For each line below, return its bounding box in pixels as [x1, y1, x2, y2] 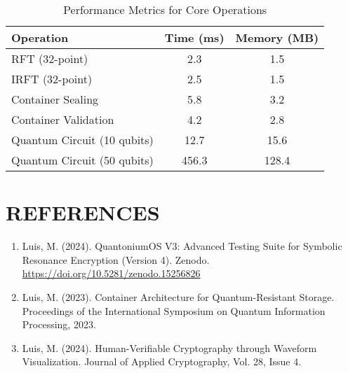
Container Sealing [11, 91, 99, 107]
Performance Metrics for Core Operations [63, 1, 267, 17]
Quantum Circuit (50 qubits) [11, 152, 154, 168]
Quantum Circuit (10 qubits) [11, 132, 154, 148]
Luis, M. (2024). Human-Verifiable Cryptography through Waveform [22, 340, 317, 355]
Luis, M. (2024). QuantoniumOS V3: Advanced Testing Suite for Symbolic [22, 239, 342, 253]
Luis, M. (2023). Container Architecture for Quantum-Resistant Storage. [22, 289, 335, 304]
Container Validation [11, 111, 114, 127]
